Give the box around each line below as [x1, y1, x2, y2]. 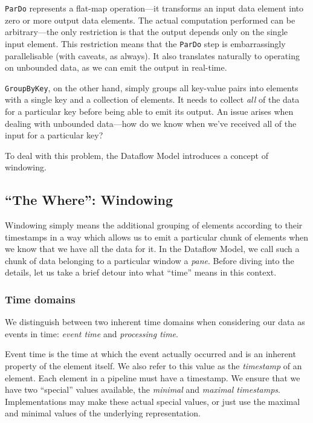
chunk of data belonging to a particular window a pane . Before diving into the [5, 254, 294, 266]
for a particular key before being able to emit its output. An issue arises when [5, 105, 294, 117]
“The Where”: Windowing [5, 190, 173, 209]
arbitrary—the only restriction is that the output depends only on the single [5, 25, 288, 38]
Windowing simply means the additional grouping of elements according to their [5, 219, 303, 231]
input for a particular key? [5, 129, 103, 141]
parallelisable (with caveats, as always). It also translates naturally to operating [5, 49, 300, 62]
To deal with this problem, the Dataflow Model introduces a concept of [5, 149, 268, 161]
